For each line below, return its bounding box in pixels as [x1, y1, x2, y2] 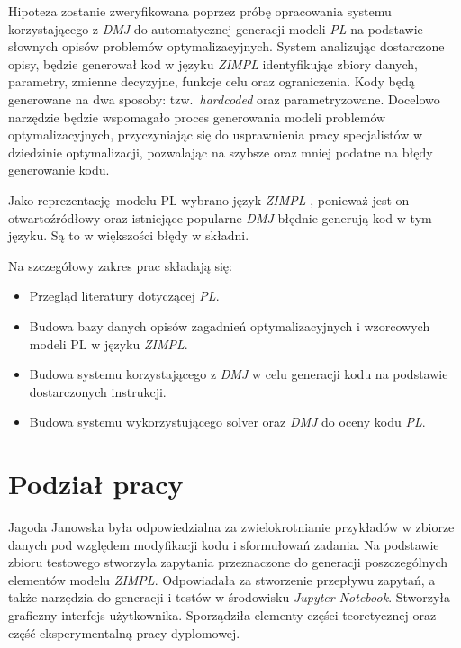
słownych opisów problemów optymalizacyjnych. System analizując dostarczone [8, 37, 445, 56]
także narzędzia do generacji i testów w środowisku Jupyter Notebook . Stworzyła [8, 588, 451, 607]
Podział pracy [8, 465, 184, 502]
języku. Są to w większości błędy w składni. [8, 226, 249, 245]
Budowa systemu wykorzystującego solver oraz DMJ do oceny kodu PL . [29, 412, 426, 431]
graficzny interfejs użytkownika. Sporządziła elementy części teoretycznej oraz [8, 605, 437, 624]
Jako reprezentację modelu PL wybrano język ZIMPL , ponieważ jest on [8, 190, 410, 209]
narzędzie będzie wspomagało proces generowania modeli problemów [8, 107, 386, 126]
